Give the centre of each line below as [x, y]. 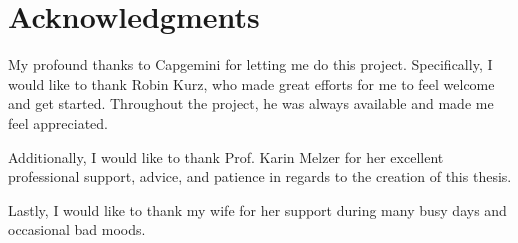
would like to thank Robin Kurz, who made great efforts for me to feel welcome [251, 83]
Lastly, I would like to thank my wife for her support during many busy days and [257, 209]
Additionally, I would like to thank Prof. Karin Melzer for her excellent [226, 156]
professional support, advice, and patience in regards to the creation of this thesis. [260, 176]
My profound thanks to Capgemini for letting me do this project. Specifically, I [250, 64]
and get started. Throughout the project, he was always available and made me [251, 103]
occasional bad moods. [77, 229]
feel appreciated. [58, 122]
